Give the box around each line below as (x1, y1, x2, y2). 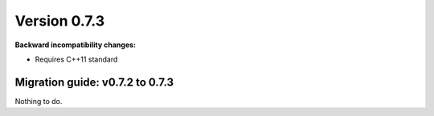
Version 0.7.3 (14, 12, 105, 30)
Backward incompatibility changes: (14, 40, 137, 50)
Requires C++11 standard (35, 54, 118, 64)
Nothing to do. (14, 96, 63, 106)
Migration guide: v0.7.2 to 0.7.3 (14, 75, 174, 89)
